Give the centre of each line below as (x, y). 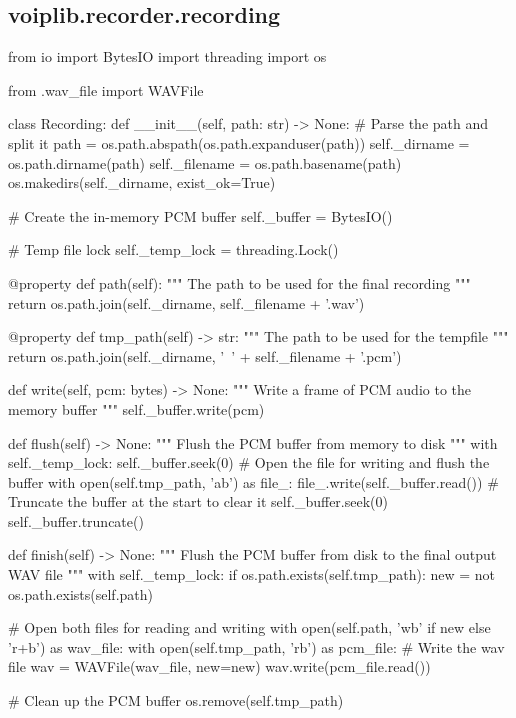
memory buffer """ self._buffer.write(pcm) (136, 408)
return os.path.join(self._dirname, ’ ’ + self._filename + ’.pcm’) (205, 355)
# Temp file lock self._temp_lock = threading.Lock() (173, 249)
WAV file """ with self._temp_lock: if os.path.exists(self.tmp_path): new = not (252, 574)
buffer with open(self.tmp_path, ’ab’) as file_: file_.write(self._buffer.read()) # (253, 481)
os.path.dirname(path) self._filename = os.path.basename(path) (205, 162)
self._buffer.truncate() (76, 520)
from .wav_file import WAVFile (106, 89)
